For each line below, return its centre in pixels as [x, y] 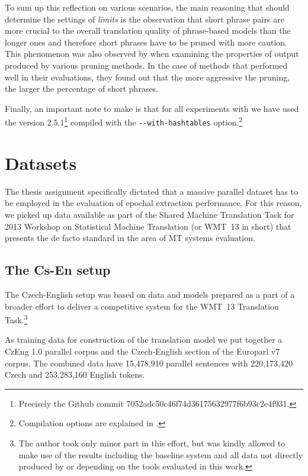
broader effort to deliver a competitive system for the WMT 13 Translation [142, 306]
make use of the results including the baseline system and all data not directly [161, 454]
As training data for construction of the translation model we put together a [144, 340]
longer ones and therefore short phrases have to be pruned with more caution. [146, 42]
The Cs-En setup [58, 270]
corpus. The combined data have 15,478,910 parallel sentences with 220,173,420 [149, 363]
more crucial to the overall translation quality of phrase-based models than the [148, 30]
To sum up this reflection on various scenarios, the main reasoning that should [147, 7]
